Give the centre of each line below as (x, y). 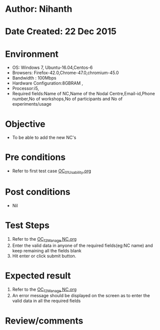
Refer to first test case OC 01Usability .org (52, 171)
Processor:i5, (26, 88)
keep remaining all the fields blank (47, 250)
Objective (25, 124)
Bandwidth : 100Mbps (34, 78)
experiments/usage (32, 104)
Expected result (38, 275)
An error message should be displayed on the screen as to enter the (81, 296)
